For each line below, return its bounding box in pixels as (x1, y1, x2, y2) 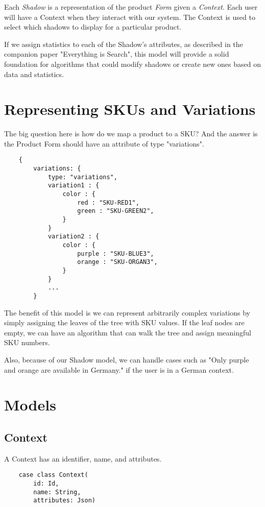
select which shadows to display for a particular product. (4, 21, 182, 32)
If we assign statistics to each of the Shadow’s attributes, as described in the (4, 38, 243, 49)
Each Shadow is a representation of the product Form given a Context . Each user (4, 2, 258, 12)
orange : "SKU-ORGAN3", (77, 258, 158, 266)
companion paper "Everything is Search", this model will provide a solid (4, 49, 229, 59)
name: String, (33, 488, 81, 496)
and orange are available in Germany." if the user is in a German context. (4, 364, 234, 375)
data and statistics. (4, 68, 64, 79)
